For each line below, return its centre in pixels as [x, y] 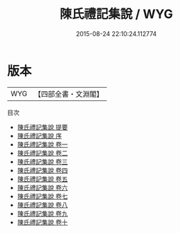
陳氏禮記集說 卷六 [42, 187]
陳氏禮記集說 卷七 [42, 196]
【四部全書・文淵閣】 [69, 94]
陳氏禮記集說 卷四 [42, 170]
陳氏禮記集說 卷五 [42, 179]
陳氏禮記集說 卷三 [42, 161]
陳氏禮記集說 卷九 [42, 213]
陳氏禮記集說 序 [39, 136]
